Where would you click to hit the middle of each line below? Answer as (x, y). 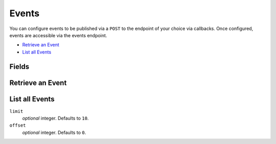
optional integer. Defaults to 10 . (55, 118)
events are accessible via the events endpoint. (58, 35)
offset (18, 125)
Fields (19, 66)
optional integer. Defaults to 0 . (54, 132)
